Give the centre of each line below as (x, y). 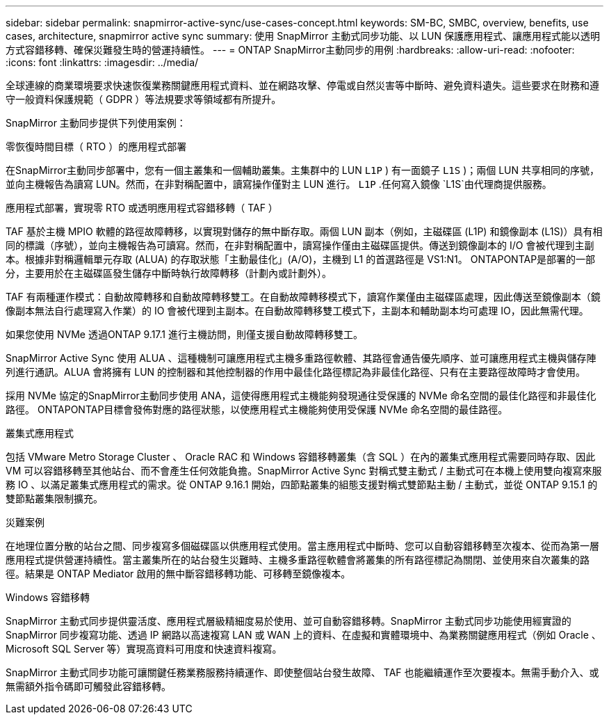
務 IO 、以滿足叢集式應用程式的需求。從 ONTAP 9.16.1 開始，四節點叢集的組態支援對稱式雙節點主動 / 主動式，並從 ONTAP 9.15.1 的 (302, 485)
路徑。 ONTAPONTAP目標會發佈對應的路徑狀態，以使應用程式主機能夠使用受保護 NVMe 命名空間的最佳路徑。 (257, 409)
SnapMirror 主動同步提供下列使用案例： (96, 123)
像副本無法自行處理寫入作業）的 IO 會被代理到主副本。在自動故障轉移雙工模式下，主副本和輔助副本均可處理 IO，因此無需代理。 (297, 311)
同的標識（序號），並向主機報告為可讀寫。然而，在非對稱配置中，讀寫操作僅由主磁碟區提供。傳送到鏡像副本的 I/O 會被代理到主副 (300, 245)
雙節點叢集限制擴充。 (54, 498)
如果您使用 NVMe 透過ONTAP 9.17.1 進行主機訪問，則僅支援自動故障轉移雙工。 (184, 334)
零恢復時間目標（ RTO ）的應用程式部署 (96, 146)
